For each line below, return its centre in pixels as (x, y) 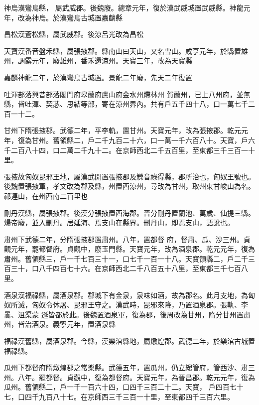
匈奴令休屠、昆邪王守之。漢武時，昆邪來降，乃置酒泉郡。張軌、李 (140, 305)
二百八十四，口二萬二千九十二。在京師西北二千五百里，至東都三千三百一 (129, 150)
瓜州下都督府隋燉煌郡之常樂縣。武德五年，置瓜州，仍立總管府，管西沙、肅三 (129, 367)
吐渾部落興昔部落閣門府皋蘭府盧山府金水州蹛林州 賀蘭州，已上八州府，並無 (127, 94)
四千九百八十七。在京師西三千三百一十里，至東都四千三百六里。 (129, 397)
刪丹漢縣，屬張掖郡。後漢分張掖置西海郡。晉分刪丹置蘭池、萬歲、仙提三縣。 (129, 212)
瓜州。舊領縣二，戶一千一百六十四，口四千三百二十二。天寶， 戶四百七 (120, 387)
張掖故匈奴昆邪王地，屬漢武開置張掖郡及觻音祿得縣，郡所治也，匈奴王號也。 (129, 176)
